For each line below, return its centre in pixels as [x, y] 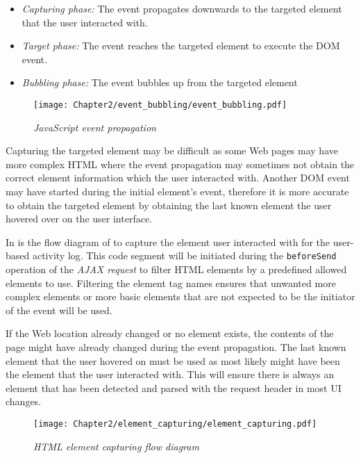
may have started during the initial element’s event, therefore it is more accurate [177, 191]
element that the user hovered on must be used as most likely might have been [173, 360]
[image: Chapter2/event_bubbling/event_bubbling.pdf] [160, 105]
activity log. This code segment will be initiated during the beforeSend [184, 255]
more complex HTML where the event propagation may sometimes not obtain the [180, 164]
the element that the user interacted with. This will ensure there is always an [170, 374]
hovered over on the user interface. [79, 219]
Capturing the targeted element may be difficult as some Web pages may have [172, 150]
